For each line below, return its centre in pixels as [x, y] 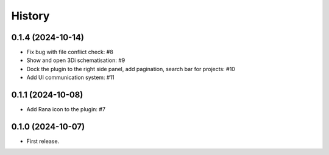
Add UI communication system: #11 [71, 77]
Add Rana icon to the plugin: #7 [66, 109]
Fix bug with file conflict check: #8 [70, 52]
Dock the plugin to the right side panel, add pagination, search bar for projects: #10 [131, 69]
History [30, 16]
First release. [43, 141]
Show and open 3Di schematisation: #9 [76, 60]
